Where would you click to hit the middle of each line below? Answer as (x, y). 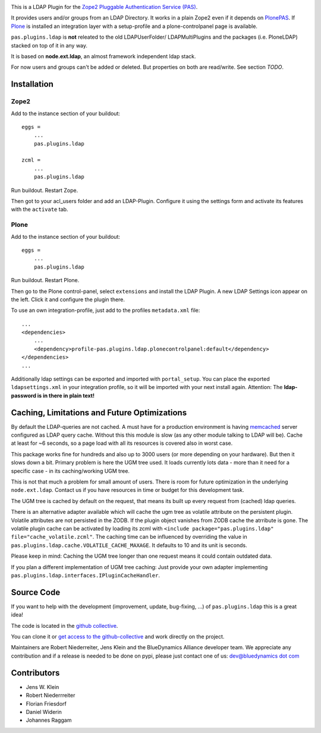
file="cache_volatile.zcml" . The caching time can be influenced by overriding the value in (129, 537)
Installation (32, 84)
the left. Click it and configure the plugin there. (68, 299)
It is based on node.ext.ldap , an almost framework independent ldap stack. (103, 56)
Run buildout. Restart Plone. (45, 280)
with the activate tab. (40, 209)
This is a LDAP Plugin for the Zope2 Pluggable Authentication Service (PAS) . (104, 7)
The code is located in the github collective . (64, 625)
